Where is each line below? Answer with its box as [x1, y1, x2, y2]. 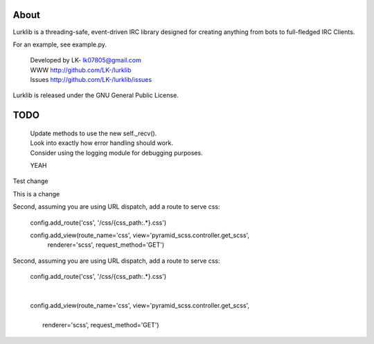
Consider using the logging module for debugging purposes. [30, 148, 204, 157]
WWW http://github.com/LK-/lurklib [30, 66, 132, 74]
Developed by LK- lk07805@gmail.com [30, 56, 141, 64]
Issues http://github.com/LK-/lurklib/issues [30, 76, 152, 84]
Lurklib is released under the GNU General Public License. [12, 91, 179, 100]
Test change [12, 177, 48, 185]
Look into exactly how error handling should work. [30, 139, 173, 147]
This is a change [12, 189, 60, 198]
